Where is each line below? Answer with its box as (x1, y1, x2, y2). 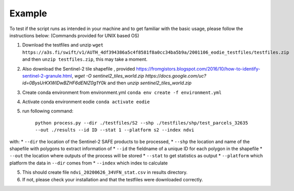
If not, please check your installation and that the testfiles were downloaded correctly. (22, 176, 203, 182)
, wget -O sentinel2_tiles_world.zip (72, 73, 144, 79)
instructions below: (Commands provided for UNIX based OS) (9, 32, 140, 38)
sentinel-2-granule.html (22, 73, 72, 79)
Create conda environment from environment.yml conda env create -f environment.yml (22, 89, 222, 96)
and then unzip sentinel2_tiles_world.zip (107, 80, 192, 86)
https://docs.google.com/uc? (145, 73, 207, 79)
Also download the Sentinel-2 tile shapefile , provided (22, 65, 135, 71)
